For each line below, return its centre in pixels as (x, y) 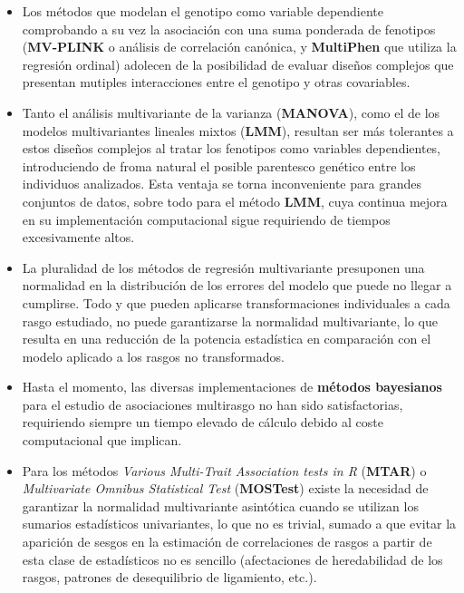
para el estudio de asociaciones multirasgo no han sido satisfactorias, (213, 404)
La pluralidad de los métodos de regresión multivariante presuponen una (223, 267)
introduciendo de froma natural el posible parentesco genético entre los (219, 165)
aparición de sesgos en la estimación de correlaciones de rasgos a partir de (227, 542)
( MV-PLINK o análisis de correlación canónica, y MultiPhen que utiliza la (239, 47)
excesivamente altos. (78, 237)
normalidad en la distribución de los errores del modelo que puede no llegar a (237, 285)
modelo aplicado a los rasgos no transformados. (153, 356)
